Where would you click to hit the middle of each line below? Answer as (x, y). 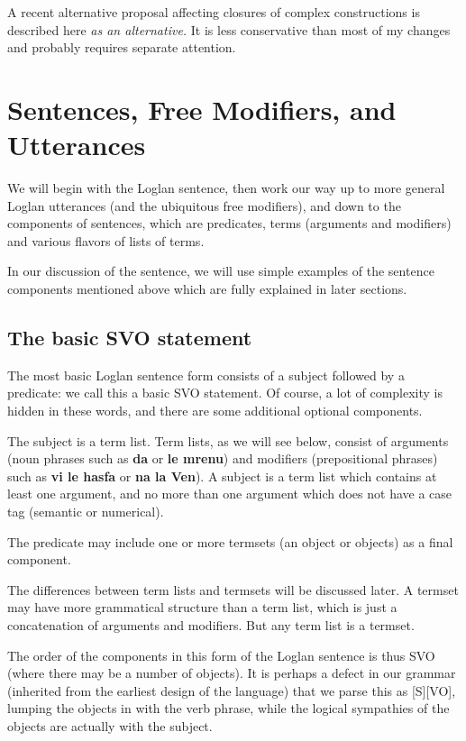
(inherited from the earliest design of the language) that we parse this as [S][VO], (232, 690)
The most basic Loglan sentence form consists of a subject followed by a (206, 375)
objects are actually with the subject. (110, 725)
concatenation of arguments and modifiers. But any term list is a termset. (211, 624)
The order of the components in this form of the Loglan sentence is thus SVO (221, 655)
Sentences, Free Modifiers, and (202, 109)
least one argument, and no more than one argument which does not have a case (230, 494)
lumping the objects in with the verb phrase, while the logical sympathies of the (228, 708)
